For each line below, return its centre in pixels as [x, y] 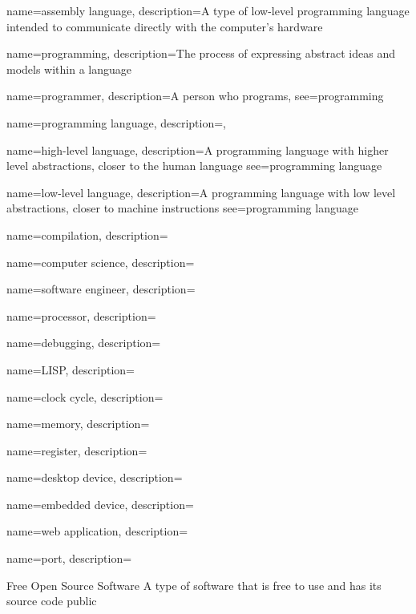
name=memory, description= [78, 424]
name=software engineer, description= [101, 289]
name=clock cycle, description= [85, 396]
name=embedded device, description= [100, 504]
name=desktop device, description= [95, 477]
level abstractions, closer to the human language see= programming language [194, 166]
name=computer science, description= [101, 262]
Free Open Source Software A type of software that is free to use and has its [194, 585]
